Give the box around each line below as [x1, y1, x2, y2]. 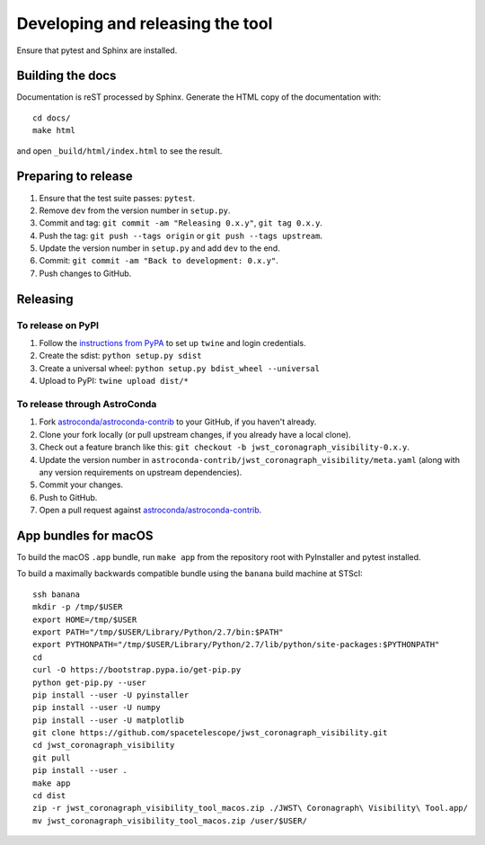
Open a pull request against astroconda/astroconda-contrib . [39, 504, 262, 516]
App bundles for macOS [16, 528, 154, 543]
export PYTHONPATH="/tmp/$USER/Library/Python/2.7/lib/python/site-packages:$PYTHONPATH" [32, 639, 440, 650]
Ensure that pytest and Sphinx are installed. [16, 45, 178, 56]
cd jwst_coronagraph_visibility [32, 740, 175, 751]
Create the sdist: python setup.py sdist [39, 351, 202, 361]
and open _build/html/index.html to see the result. [16, 145, 223, 156]
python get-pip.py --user [32, 677, 147, 688]
